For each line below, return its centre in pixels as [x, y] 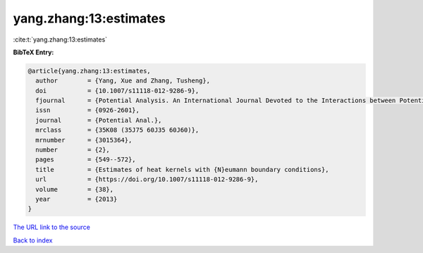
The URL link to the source [52, 227]
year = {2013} [76, 199]
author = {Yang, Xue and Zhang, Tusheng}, [123, 81]
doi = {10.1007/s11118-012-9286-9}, [117, 91]
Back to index [33, 240]
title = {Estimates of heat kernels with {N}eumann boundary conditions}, [182, 169]
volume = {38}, [75, 189]
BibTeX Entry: [33, 52]
